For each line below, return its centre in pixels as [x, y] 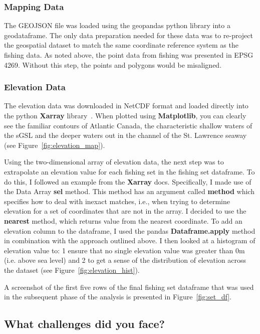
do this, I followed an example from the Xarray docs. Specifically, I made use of [128, 181]
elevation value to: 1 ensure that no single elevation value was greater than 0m [124, 250]
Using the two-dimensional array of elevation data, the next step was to [114, 162]
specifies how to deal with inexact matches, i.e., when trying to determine [117, 201]
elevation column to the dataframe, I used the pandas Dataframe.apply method [130, 230]
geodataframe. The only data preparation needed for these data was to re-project [128, 35]
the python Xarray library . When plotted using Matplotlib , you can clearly [125, 115]
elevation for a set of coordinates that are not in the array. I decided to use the [125, 211]
